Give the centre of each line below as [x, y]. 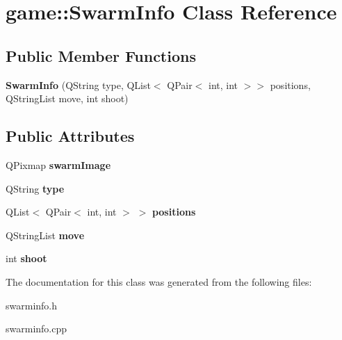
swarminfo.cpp [36, 329]
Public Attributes [70, 136]
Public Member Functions [101, 55]
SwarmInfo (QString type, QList [78, 84]
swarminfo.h [32, 305]
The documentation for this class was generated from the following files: [159, 281]
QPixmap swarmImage [58, 164]
